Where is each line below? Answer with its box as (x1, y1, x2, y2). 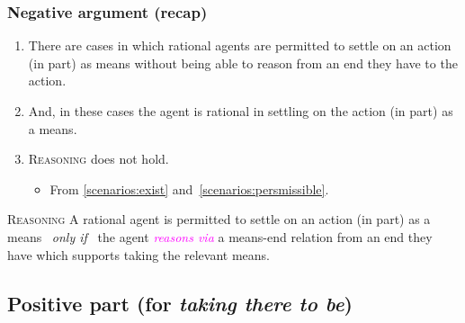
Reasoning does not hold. (28, 149, 169, 168)
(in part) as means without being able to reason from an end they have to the (28, 53, 458, 72)
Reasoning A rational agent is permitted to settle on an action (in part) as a (7, 210, 431, 229)
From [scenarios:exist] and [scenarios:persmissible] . (49, 179, 329, 198)
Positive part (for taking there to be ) (7, 289, 353, 317)
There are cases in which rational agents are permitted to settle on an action (28, 36, 452, 55)
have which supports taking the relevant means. (7, 245, 270, 264)
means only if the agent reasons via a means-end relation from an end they (7, 227, 433, 246)
